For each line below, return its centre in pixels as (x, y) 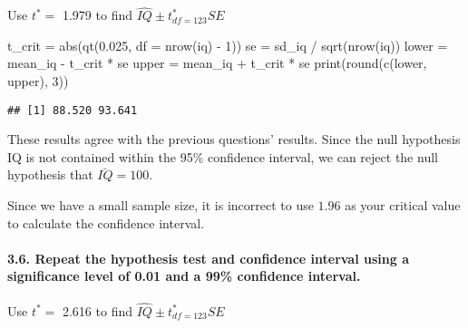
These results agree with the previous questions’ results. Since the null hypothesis (234, 139)
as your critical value (403, 205)
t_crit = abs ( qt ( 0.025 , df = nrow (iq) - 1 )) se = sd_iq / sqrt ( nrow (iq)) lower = (228, 45)
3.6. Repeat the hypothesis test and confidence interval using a (208, 258)
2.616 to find (97, 310)
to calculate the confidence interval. (106, 222)
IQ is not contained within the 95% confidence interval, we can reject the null (223, 156)
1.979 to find (97, 15)
